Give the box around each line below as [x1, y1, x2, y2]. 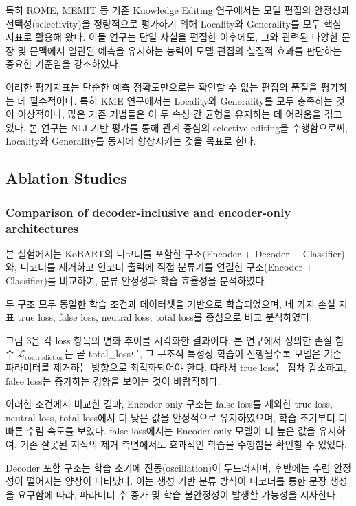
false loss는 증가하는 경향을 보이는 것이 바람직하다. [5, 373, 221, 388]
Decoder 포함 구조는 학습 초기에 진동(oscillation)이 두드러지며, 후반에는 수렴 [5, 460, 331, 474]
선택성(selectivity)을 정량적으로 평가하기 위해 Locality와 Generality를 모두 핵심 [5, 16, 342, 30]
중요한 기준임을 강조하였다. [5, 56, 121, 71]
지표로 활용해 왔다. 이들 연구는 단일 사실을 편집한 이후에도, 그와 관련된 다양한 [5, 30, 339, 44]
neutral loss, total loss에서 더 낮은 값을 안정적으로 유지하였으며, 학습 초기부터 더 [5, 410, 348, 424]
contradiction [25, 354, 64, 361]
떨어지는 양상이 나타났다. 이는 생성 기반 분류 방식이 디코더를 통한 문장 [26, 474, 327, 488]
